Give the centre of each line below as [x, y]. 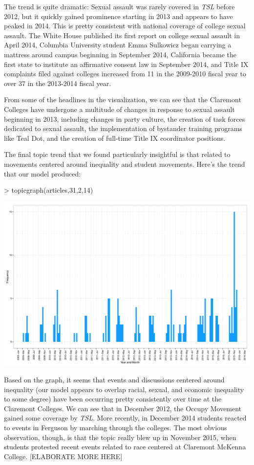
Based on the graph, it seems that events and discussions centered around [114, 379]
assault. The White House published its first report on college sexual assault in [122, 35]
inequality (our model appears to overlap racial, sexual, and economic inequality [124, 389]
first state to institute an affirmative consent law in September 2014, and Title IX [126, 64]
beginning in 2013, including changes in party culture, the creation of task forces [125, 119]
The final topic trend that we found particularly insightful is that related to [117, 154]
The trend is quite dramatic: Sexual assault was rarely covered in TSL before [119, 6]
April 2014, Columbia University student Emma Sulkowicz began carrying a [118, 45]
